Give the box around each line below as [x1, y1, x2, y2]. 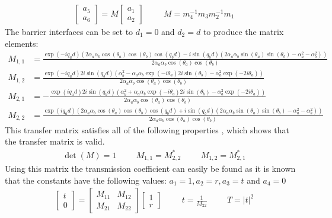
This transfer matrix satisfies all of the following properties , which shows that [5, 123, 289, 136]
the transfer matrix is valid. [5, 135, 105, 148]
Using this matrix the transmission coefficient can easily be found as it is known [5, 162, 296, 175]
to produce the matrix [203, 25, 284, 38]
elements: [5, 37, 39, 49]
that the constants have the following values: [5, 174, 167, 186]
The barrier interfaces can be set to [5, 25, 133, 38]
